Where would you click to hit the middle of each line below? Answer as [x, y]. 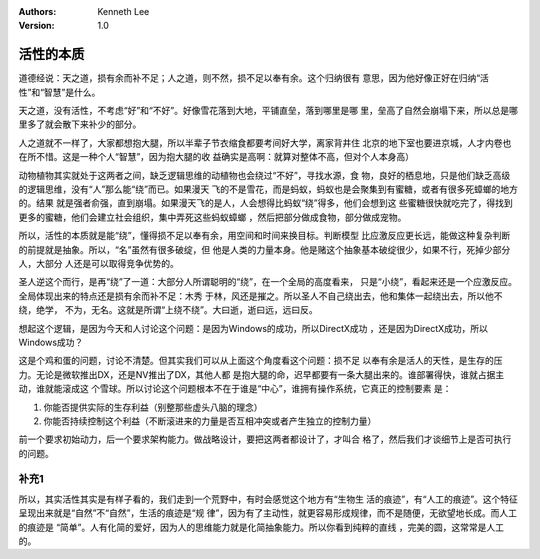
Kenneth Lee [123, 11]
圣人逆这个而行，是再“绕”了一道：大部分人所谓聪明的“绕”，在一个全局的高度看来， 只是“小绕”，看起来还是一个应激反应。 [267, 282]
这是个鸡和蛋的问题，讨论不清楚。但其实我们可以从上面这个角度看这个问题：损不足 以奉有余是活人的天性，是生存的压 [260, 361]
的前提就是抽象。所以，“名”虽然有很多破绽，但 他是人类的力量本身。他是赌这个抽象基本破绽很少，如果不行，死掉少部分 [264, 249]
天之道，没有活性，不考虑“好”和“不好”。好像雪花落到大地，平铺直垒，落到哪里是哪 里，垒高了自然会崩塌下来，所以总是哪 [268, 111]
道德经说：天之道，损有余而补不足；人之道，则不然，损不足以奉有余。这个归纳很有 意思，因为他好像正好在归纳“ [249, 78]
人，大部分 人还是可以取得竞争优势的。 [98, 263]
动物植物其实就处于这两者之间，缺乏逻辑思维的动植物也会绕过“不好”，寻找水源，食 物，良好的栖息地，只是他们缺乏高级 [264, 175]
